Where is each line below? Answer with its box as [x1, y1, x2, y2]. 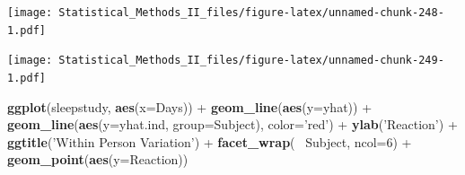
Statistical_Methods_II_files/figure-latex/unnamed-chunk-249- [58, 54, 444, 67]
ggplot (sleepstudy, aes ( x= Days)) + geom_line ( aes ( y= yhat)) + [7, 97, 373, 116]
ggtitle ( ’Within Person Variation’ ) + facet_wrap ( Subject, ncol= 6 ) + [7, 132, 412, 151]
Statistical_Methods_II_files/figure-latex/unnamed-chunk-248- [58, 6, 444, 19]
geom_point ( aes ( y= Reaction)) [7, 150, 189, 169]
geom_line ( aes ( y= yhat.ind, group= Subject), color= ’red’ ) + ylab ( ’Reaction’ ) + [7, 115, 458, 134]
